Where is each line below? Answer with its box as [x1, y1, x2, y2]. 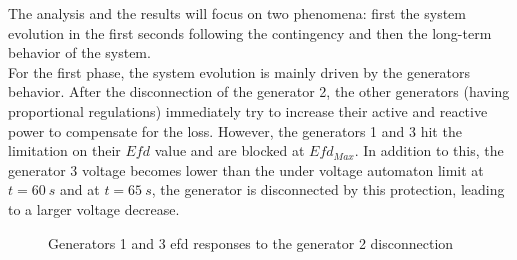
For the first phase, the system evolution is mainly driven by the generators [8, 61, 471, 82]
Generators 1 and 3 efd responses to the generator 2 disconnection [48, 232, 454, 253]
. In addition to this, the [354, 140, 504, 161]
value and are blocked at [154, 140, 305, 161]
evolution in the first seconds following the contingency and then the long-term [8, 22, 492, 43]
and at [60, 179, 100, 200]
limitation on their [8, 140, 121, 161]
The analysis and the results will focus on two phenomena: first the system [8, 3, 466, 23]
